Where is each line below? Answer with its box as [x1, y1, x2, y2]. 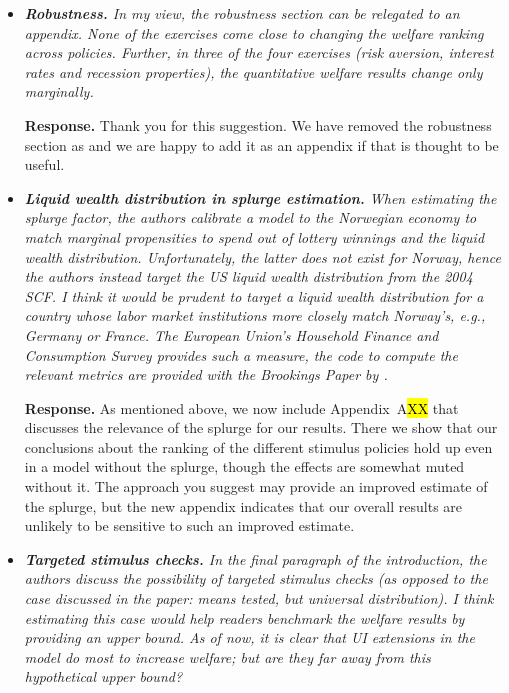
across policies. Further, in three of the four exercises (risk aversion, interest [24, 42, 494, 63]
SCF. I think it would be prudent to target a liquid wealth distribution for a [24, 285, 484, 306]
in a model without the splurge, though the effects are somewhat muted [24, 456, 465, 477]
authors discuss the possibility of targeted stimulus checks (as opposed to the [24, 568, 488, 589]
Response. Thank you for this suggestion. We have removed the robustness [24, 114, 492, 135]
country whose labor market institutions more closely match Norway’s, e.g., [24, 305, 486, 326]
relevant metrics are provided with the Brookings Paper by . [24, 364, 388, 385]
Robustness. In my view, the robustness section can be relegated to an [24, 3, 460, 23]
